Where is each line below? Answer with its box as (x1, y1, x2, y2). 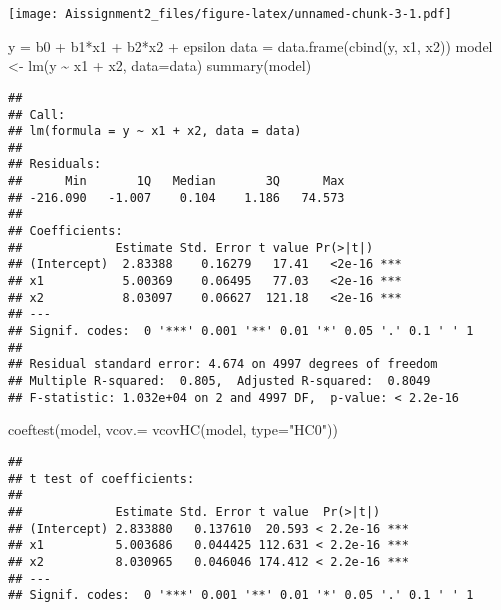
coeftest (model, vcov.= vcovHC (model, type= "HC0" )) (8, 419, 338, 440)
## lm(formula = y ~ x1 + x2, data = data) (8, 124, 302, 139)
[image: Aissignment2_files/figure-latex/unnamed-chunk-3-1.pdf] (8, 7, 452, 21)
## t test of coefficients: (8, 471, 195, 486)
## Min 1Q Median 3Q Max (8, 174, 345, 189)
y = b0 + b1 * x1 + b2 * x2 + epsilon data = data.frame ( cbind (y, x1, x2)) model (8, 35, 493, 56)
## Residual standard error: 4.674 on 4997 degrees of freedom (8, 357, 438, 372)
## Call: (8, 107, 66, 122)
